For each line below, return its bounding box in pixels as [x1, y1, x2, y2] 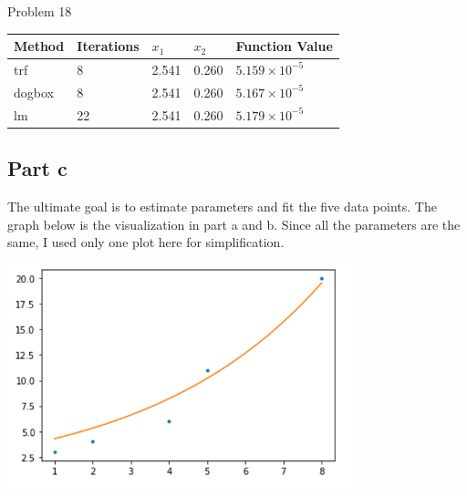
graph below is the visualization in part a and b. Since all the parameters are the [7, 214, 461, 233]
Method [14, 36, 65, 56]
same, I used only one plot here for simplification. [7, 232, 285, 252]
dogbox [14, 82, 54, 101]
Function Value [235, 36, 333, 56]
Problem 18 [7, 2, 72, 20]
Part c [7, 154, 67, 182]
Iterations [77, 36, 140, 56]
